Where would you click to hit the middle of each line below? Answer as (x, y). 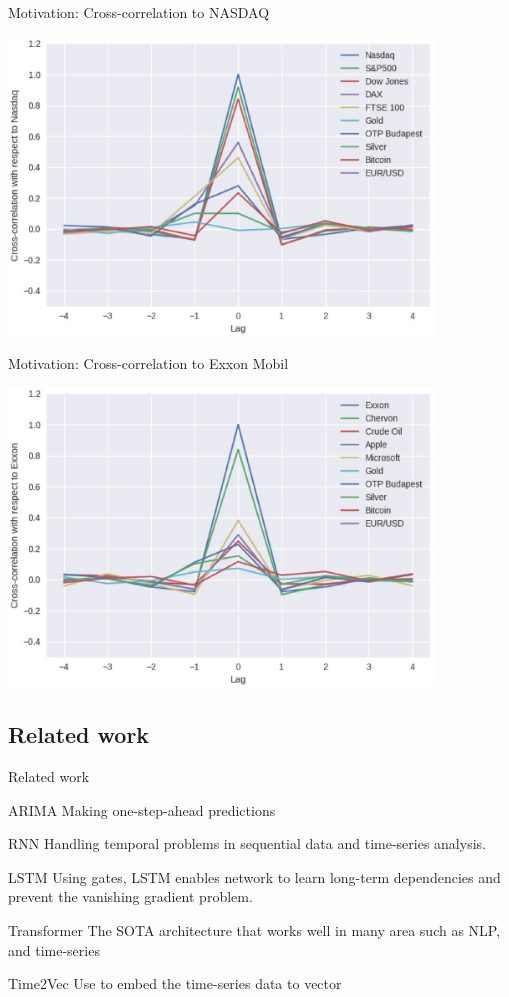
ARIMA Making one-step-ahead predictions (142, 809)
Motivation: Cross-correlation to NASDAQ (139, 12)
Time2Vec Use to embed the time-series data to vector (175, 983)
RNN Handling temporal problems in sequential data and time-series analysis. (247, 843)
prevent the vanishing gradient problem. (130, 896)
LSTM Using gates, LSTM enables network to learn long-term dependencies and (254, 876)
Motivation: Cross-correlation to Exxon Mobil (148, 362)
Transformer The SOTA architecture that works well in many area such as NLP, (254, 929)
